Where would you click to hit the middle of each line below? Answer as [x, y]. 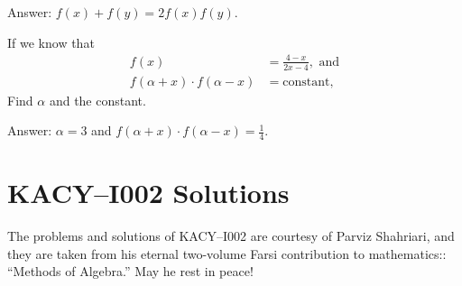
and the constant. [97, 100]
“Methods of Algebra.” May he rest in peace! [130, 271]
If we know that [51, 42]
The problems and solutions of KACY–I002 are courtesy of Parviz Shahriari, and [231, 236]
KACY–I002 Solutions [148, 193]
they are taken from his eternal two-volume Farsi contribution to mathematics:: [227, 253]
